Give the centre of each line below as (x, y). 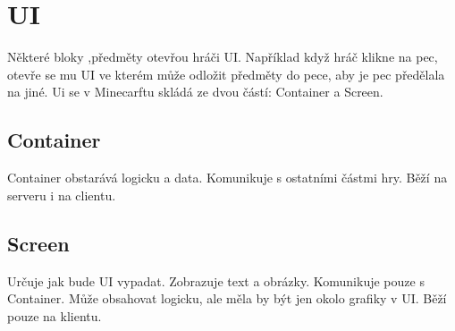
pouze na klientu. (55, 315)
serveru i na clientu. (62, 195)
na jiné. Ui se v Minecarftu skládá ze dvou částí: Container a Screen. (195, 92)
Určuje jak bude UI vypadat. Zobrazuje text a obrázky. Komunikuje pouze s (216, 280)
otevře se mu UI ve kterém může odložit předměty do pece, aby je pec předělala (226, 74)
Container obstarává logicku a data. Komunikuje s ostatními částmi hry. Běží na (227, 178)
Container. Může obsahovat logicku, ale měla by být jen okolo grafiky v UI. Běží (227, 298)
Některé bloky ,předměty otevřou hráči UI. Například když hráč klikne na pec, (223, 57)
